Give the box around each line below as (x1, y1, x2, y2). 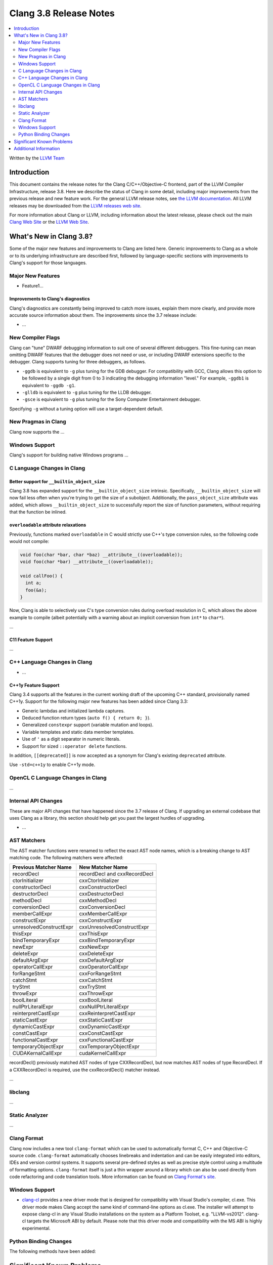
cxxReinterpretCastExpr (79, 1010, 136, 1017)
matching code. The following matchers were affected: (9, 855, 124, 861)
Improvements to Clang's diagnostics (9, 296, 90, 302)
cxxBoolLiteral (79, 997, 113, 1004)
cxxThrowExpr (79, 990, 113, 997)
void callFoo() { (20, 573, 63, 579)
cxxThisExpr (79, 930, 108, 937)
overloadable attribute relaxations (9, 522, 86, 528)
